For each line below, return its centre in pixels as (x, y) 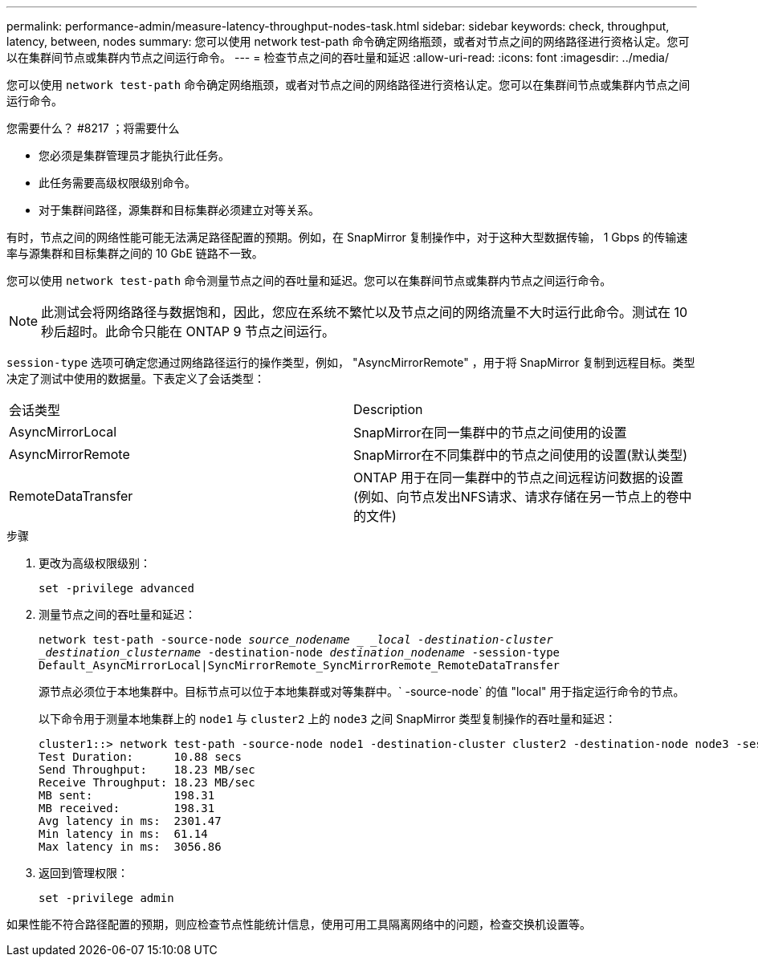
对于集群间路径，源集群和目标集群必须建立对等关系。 (179, 210)
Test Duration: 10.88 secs (140, 757)
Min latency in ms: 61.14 (123, 834)
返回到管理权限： (84, 873)
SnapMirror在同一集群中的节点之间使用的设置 (490, 433)
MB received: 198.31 (127, 808)
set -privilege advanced (116, 588)
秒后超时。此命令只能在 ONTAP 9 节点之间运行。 (188, 331)
